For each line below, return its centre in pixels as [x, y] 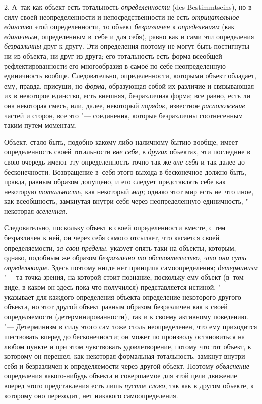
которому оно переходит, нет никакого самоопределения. [91, 395]
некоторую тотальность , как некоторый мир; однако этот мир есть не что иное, [129, 191]
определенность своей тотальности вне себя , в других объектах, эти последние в [127, 152]
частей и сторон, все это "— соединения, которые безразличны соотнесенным [124, 115]
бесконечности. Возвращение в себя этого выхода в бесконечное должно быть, [125, 171]
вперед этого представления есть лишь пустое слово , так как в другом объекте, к [129, 385]
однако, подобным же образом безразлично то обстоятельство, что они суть [125, 257]
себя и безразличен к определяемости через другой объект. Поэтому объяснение [127, 366]
